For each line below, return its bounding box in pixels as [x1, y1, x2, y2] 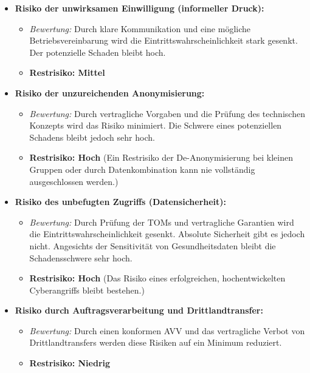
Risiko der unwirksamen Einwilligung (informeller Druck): [15, 2, 264, 14]
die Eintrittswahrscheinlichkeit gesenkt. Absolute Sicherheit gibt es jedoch [29, 227, 305, 240]
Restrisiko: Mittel [29, 66, 105, 79]
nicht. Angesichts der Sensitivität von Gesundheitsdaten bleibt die [29, 239, 276, 252]
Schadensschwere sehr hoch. [29, 251, 133, 264]
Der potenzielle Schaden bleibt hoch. [29, 45, 166, 58]
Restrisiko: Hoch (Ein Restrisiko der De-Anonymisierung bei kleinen [29, 151, 294, 164]
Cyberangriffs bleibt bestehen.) [29, 283, 145, 296]
